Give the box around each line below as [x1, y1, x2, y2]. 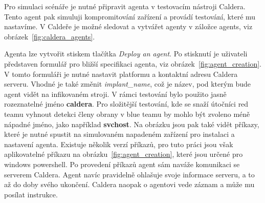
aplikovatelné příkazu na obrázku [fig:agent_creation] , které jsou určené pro [4, 149, 243, 159]
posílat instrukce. [4, 189, 58, 199]
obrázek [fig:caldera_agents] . [4, 31, 95, 42]
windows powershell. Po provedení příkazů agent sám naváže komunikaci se [4, 158, 240, 169]
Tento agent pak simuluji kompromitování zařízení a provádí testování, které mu [4, 11, 256, 22]
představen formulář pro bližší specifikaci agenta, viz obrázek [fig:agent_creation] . [4, 58, 261, 69]
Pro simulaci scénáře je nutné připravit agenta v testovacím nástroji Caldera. [4, 1, 246, 11]
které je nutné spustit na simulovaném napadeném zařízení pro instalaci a [4, 129, 235, 139]
